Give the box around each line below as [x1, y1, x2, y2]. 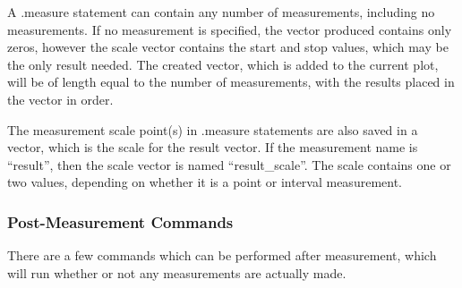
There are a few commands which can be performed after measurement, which [7, 246, 437, 265]
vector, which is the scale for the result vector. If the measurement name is [7, 138, 418, 157]
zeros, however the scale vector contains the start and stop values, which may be [7, 38, 449, 56]
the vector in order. [7, 89, 114, 108]
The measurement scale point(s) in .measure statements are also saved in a [7, 120, 418, 139]
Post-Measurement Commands [7, 210, 234, 233]
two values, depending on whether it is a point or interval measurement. [7, 173, 402, 191]
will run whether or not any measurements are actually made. [7, 263, 346, 282]
